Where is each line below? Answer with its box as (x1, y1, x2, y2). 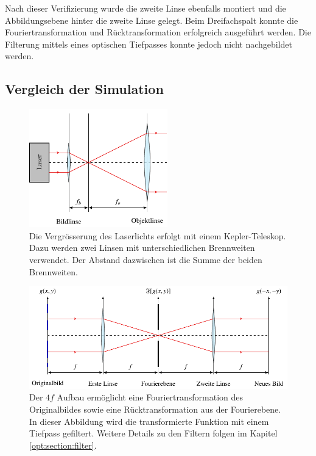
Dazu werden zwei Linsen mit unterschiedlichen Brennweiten (29, 241, 255, 254)
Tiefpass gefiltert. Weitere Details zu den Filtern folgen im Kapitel (29, 427, 278, 440)
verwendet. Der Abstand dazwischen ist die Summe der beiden (29, 253, 262, 266)
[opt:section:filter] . (29, 438, 97, 451)
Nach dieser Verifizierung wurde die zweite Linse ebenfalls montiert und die (5, 2, 286, 14)
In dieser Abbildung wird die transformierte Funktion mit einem (29, 414, 269, 427)
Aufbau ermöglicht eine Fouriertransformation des (57, 391, 244, 404)
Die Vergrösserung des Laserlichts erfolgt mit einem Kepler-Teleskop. (29, 229, 286, 242)
